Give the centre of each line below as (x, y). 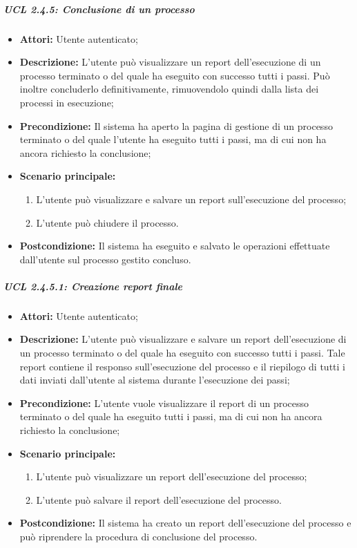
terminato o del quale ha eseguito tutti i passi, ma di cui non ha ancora (171, 416)
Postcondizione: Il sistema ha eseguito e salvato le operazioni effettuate (175, 246)
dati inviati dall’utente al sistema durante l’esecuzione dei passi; (155, 380)
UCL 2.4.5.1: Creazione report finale (93, 286)
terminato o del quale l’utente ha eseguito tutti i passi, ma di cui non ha (173, 139)
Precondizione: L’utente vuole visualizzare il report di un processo (164, 403)
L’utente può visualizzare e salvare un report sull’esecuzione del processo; (191, 199)
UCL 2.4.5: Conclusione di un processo (99, 9)
